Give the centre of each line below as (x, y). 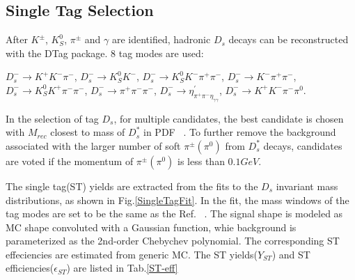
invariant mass (307, 186)
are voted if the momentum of (70, 161)
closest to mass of (88, 132)
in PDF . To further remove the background (240, 132)
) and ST (291, 254)
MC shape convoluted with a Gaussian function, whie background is (151, 227)
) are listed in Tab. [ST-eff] (122, 268)
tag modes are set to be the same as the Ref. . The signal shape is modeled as (174, 213)
